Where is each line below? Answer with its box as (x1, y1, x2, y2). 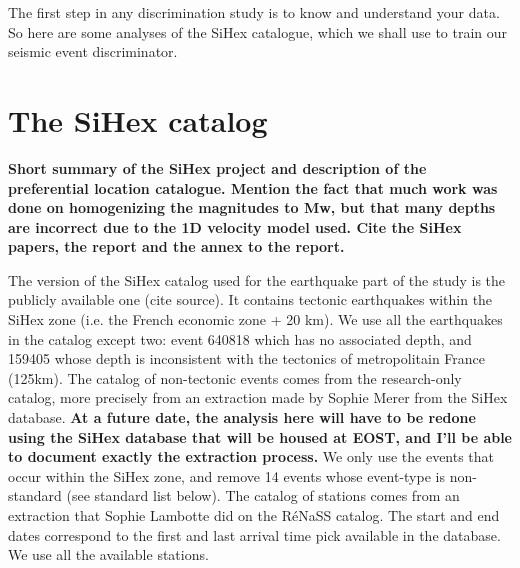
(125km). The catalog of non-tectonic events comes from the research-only (8, 367, 462, 388)
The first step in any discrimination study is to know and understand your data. (8, 2, 500, 22)
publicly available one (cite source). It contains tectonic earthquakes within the (8, 289, 493, 310)
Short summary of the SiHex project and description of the (8, 157, 427, 178)
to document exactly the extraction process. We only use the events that (8, 446, 495, 467)
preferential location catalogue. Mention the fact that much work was (8, 177, 498, 198)
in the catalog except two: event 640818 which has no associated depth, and (8, 328, 472, 349)
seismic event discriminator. (8, 41, 178, 62)
